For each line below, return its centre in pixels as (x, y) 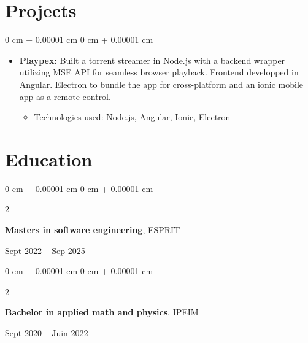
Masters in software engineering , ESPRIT (93, 229)
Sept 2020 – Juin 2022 (47, 332)
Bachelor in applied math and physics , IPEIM (102, 312)
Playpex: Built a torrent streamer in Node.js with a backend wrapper (152, 60)
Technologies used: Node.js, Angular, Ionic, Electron (132, 117)
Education (49, 159)
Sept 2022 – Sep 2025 (45, 250)
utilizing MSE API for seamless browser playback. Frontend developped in (159, 72)
